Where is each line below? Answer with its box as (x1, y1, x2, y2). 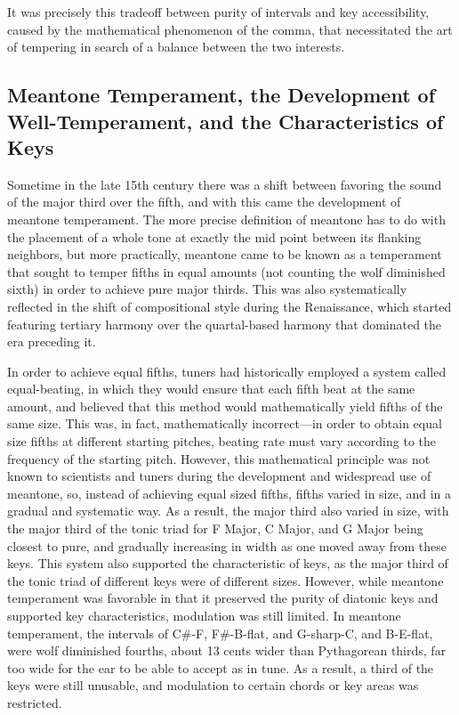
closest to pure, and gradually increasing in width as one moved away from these (7, 536, 447, 555)
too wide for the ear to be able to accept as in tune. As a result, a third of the (7, 658, 434, 677)
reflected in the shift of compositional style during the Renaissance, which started (7, 297, 452, 315)
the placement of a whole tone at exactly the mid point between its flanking (7, 227, 422, 246)
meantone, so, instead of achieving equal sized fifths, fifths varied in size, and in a (7, 483, 452, 502)
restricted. (7, 693, 62, 711)
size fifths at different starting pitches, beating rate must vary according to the (7, 432, 437, 451)
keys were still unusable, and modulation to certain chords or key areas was (7, 676, 419, 695)
